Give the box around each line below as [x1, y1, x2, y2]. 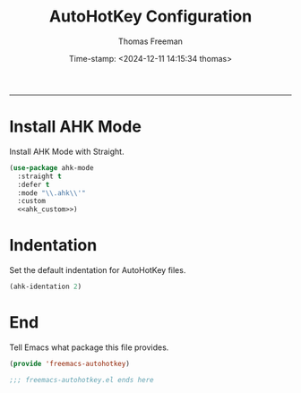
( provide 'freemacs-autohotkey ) [9, 359, 130, 368]
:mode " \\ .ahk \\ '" [17, 188, 87, 198]
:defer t [17, 180, 50, 189]
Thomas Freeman [117, 36, 184, 47]
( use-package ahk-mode [9, 163, 94, 172]
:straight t [17, 172, 63, 181]
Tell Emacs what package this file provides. [9, 342, 169, 353]
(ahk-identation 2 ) [9, 282, 82, 292]
